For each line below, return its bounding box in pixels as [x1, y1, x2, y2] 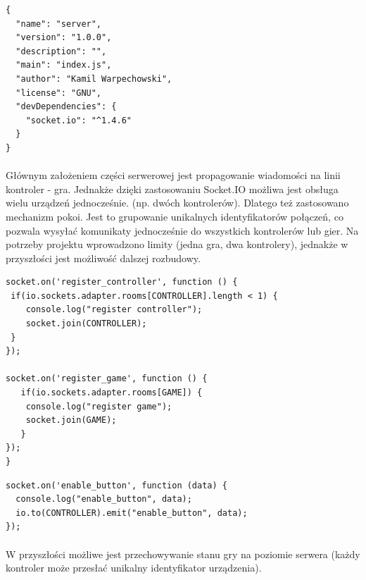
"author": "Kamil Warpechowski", [15, 73, 172, 84]
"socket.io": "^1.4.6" [25, 115, 132, 125]
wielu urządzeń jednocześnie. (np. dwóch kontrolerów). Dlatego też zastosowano [6, 195, 349, 210]
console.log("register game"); [25, 401, 172, 412]
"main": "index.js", [15, 60, 112, 70]
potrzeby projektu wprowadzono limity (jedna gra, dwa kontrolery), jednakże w [6, 237, 348, 252]
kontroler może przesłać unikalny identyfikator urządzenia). [6, 560, 262, 575]
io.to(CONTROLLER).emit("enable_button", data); [15, 507, 248, 518]
